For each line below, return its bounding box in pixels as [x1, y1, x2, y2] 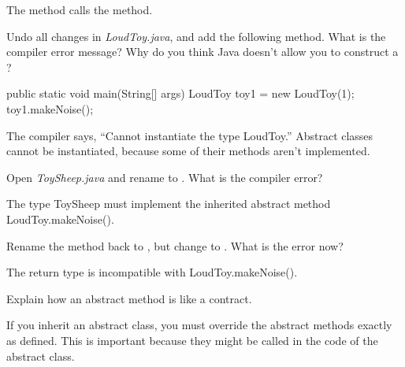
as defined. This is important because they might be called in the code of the [6, 332, 378, 348]
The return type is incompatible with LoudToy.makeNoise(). [6, 264, 298, 280]
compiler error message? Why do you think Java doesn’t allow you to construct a [6, 43, 399, 60]
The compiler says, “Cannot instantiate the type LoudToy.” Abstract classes [6, 127, 373, 143]
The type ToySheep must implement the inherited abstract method [6, 195, 331, 212]
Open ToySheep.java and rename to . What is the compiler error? [6, 169, 323, 185]
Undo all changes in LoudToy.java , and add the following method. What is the [6, 28, 386, 44]
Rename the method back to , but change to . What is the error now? [6, 237, 344, 254]
